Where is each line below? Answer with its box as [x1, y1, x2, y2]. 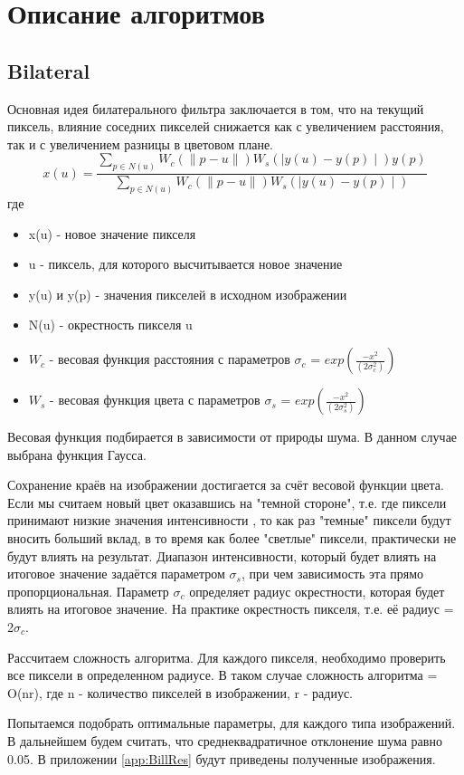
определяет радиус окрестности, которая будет [189, 581, 445, 600]
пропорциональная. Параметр [7, 581, 169, 600]
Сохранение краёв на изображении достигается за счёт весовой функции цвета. [7, 475, 444, 494]
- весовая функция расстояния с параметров [49, 349, 290, 368]
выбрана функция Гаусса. [7, 445, 147, 464]
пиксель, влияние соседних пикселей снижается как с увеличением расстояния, [7, 117, 444, 136]
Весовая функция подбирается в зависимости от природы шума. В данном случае [7, 427, 458, 446]
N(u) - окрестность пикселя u [28, 315, 193, 334]
